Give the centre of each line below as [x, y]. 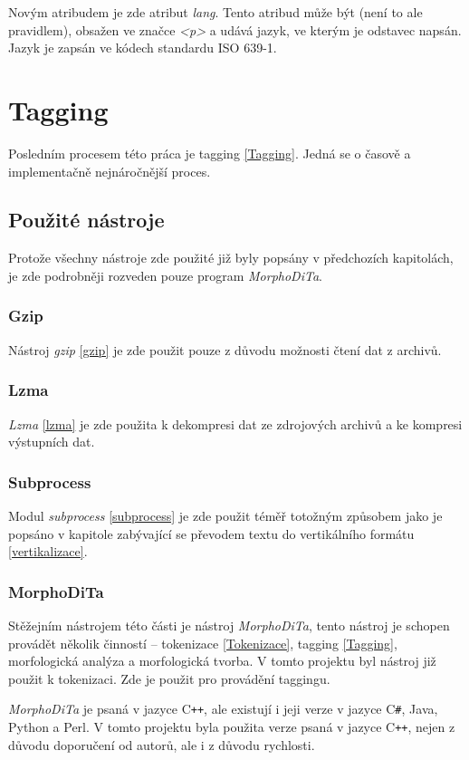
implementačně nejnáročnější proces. [110, 171]
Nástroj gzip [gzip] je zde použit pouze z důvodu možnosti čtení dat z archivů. [225, 349]
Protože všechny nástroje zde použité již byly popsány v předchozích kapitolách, [231, 258]
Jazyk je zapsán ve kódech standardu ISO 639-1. [143, 48]
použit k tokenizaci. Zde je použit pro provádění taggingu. [169, 678]
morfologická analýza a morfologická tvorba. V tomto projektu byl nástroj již [222, 661]
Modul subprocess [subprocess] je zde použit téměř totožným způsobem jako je [225, 515]
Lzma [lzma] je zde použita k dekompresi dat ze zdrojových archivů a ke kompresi [235, 423]
